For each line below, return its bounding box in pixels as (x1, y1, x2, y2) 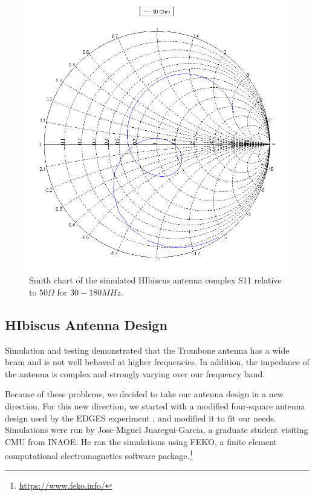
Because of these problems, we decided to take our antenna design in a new (5, 388, 284, 400)
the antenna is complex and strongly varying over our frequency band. (5, 367, 265, 380)
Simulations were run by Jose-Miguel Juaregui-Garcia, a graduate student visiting (5, 423, 308, 436)
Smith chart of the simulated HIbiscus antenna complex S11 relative (29, 274, 282, 286)
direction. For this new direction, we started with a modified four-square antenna (5, 399, 305, 412)
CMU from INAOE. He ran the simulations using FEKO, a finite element (5, 435, 278, 448)
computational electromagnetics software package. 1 (5, 448, 193, 461)
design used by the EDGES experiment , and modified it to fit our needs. (5, 411, 276, 424)
